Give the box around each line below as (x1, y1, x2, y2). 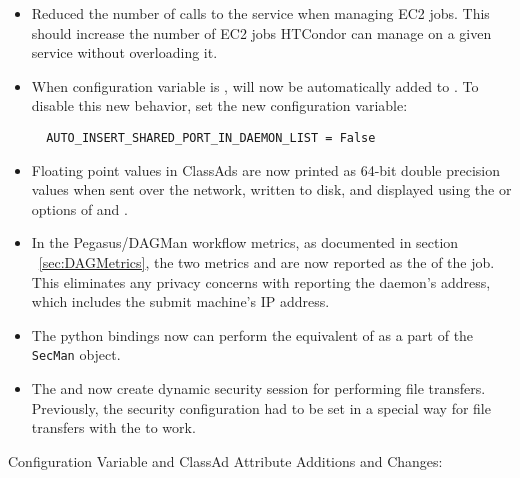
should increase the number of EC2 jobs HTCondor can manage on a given (31, 22, 492, 43)
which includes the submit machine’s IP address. (31, 291, 330, 312)
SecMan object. (31, 344, 121, 365)
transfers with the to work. (31, 417, 196, 438)
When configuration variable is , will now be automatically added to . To (31, 75, 479, 96)
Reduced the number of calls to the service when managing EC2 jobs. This (31, 3, 490, 23)
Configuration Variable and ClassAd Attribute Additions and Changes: (8, 450, 443, 471)
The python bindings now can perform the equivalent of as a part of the (31, 324, 474, 345)
